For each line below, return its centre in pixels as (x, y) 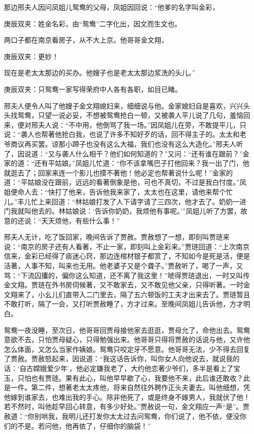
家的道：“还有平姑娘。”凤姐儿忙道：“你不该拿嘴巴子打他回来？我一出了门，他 (127, 163)
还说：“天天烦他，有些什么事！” (69, 220)
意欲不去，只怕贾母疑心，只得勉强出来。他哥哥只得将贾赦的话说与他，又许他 (127, 339)
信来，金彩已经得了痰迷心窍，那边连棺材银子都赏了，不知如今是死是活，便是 (127, 256)
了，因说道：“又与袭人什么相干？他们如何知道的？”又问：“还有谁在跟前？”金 (127, 153)
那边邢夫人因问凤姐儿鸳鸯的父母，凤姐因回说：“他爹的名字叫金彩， (112, 7)
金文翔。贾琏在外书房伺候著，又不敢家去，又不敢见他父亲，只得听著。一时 (124, 285)
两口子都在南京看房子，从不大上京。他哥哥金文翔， (86, 40)
